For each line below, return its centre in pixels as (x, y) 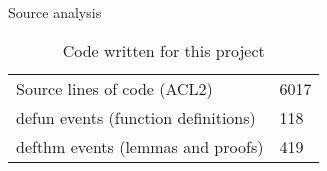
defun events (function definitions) (136, 117)
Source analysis (55, 12)
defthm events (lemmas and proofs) (140, 146)
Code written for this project (163, 50)
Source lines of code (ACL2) (114, 88)
